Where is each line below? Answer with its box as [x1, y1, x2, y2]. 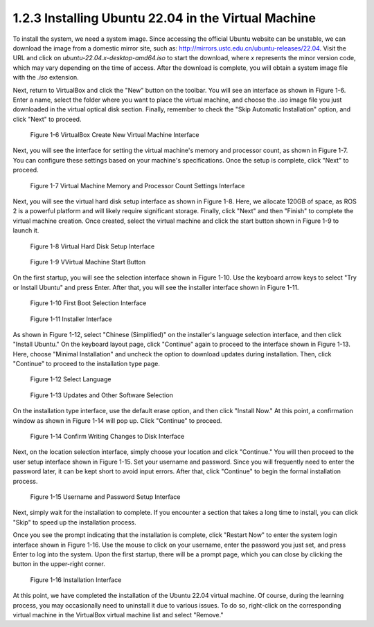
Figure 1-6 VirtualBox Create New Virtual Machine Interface [30, 131, 199, 139]
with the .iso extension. [12, 73, 79, 82]
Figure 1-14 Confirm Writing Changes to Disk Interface [30, 433, 185, 441]
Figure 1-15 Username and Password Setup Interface [30, 493, 181, 501]
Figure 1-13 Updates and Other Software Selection [30, 391, 173, 399]
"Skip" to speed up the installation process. [12, 518, 136, 526]
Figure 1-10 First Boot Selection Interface [30, 299, 147, 307]
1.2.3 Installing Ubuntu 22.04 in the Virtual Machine [12, 10, 317, 26]
